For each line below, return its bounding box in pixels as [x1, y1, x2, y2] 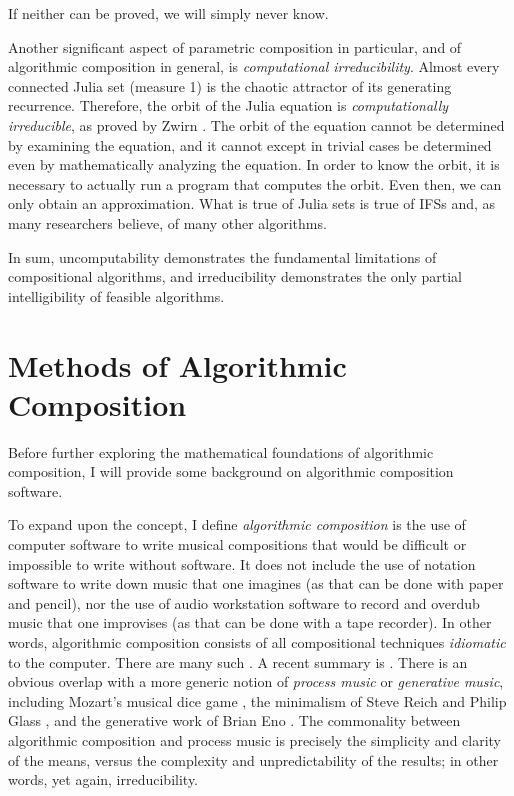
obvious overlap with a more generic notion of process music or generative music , [8, 671, 504, 692]
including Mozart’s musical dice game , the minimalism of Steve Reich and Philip [8, 690, 507, 711]
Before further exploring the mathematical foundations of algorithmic [8, 441, 434, 462]
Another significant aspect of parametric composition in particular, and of [8, 36, 462, 57]
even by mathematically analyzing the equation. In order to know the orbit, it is [8, 154, 500, 175]
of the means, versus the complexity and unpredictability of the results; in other [8, 749, 499, 770]
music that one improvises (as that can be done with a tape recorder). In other [8, 612, 492, 633]
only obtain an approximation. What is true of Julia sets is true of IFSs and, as [8, 193, 496, 214]
